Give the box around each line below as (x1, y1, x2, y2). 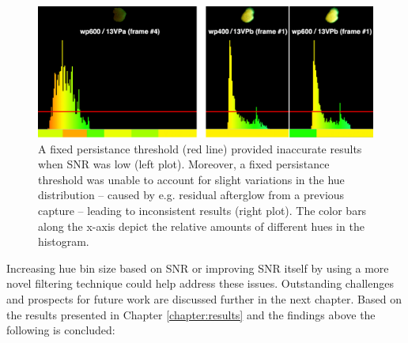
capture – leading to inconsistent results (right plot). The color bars (38, 202, 367, 218)
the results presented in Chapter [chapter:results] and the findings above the (6, 306, 376, 322)
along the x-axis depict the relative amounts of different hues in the (38, 217, 365, 234)
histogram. (38, 233, 89, 250)
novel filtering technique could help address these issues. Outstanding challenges (6, 275, 394, 292)
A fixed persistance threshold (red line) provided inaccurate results (38, 140, 362, 156)
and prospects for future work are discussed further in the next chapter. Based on (6, 290, 402, 307)
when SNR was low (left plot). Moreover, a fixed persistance (38, 156, 330, 172)
